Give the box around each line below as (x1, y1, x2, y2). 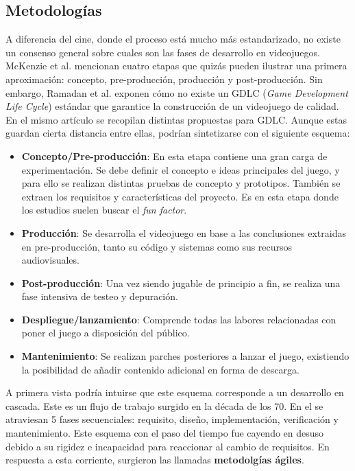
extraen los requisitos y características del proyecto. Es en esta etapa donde (21, 189, 339, 203)
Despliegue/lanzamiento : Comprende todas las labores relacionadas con (21, 312, 336, 326)
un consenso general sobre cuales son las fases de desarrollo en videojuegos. (5, 45, 320, 59)
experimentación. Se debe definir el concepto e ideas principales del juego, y (21, 162, 340, 176)
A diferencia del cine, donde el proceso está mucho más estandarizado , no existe (5, 32, 341, 46)
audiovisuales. (21, 253, 79, 267)
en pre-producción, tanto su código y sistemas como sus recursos (21, 239, 293, 253)
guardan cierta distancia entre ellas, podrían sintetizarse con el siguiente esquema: (5, 126, 350, 140)
